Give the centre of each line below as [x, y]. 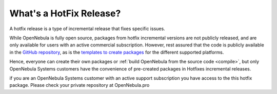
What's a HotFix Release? [65, 13]
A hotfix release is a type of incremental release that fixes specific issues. [87, 29]
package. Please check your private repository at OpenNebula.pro [80, 85]
